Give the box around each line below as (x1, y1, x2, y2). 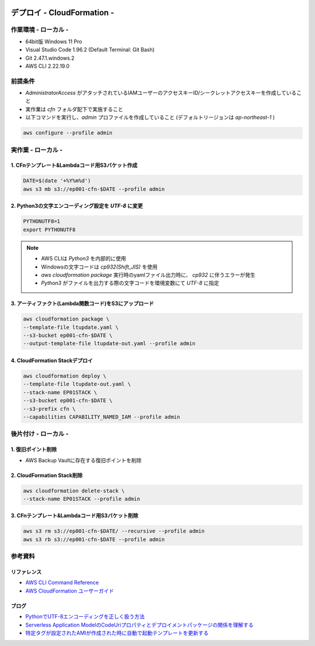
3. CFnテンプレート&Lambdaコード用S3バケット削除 (10, 512, 139, 519)
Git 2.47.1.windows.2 (25, 54, 75, 61)
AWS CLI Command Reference (25, 579, 99, 586)
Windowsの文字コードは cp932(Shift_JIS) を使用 (41, 263, 157, 270)
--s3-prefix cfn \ (23, 406, 76, 412)
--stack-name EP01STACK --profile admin (23, 495, 140, 502)
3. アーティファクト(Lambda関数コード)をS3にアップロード (10, 300, 154, 307)
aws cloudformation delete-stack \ (23, 487, 125, 494)
